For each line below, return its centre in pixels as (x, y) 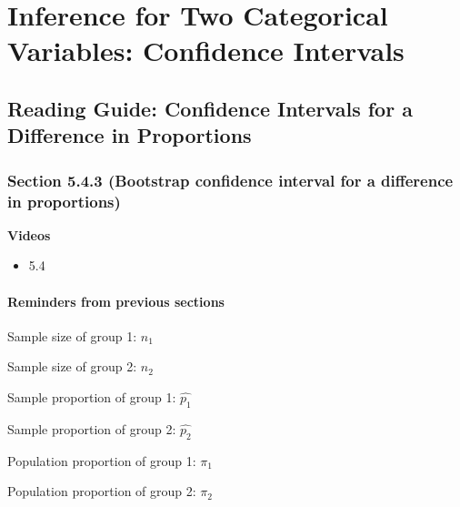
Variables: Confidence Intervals (206, 51)
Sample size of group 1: (72, 335)
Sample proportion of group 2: (92, 428)
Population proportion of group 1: (102, 460)
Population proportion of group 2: (102, 491)
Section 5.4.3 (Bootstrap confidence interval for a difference (230, 180)
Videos (29, 234)
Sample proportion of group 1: (92, 397)
